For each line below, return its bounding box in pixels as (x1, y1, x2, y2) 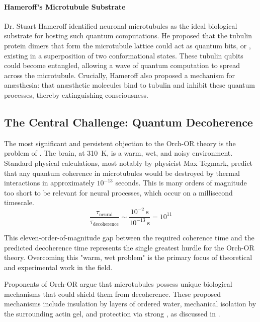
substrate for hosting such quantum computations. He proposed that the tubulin (4, 30, 252, 41)
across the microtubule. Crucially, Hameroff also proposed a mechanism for (4, 70, 235, 80)
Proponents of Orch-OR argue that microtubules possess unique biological (4, 279, 232, 289)
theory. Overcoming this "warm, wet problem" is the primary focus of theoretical (4, 252, 252, 263)
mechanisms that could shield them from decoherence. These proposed (4, 288, 221, 299)
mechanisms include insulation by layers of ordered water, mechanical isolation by (4, 298, 256, 309)
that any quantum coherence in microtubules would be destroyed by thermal (4, 167, 240, 178)
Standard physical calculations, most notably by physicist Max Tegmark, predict (4, 157, 253, 168)
